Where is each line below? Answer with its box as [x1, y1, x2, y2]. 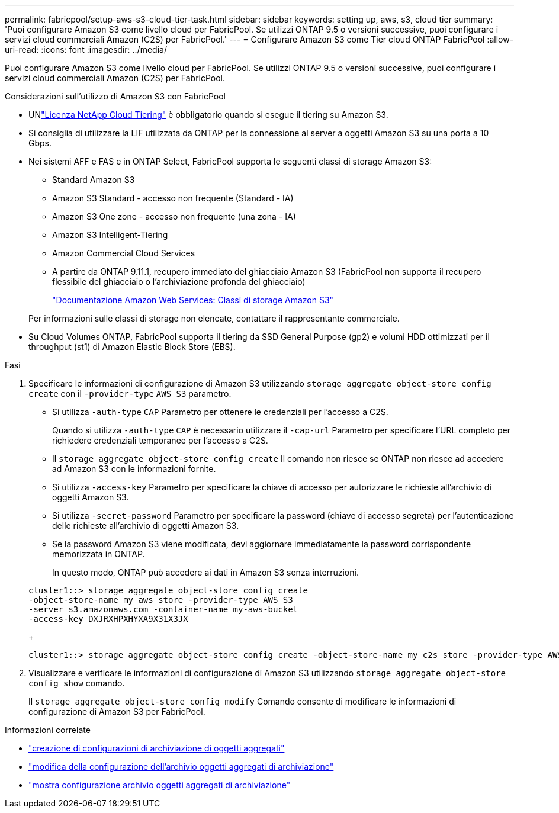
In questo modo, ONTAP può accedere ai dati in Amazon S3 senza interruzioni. [52, 567, 359, 577]
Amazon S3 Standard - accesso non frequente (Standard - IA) [52, 193, 294, 203]
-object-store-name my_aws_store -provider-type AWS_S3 [28, 595, 293, 605]
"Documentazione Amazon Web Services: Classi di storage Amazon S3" [52, 295, 334, 305]
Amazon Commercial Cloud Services [52, 248, 195, 258]
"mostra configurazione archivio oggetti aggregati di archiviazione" [28, 780, 291, 790]
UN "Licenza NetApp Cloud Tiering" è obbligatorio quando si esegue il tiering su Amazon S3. [28, 110, 388, 120]
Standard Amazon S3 [52, 175, 135, 185]
